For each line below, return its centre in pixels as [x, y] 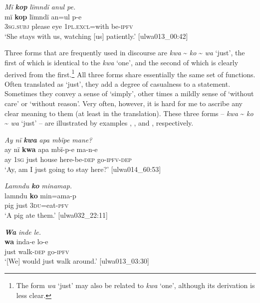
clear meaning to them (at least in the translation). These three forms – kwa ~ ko [129, 113]
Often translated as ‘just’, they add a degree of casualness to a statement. [118, 83]
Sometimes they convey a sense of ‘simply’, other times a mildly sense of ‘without [129, 93]
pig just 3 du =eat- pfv [37, 205]
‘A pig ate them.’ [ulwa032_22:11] [56, 215]
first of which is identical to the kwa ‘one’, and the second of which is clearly [122, 62]
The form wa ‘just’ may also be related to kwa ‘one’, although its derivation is [135, 285]
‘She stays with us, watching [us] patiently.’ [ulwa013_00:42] [96, 36]
